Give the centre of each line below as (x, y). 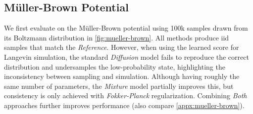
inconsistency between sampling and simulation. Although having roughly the (122, 76)
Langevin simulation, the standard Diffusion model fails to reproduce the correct (126, 57)
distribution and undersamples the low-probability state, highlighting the (115, 66)
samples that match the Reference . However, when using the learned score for (122, 47)
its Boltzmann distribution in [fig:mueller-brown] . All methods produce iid (117, 37)
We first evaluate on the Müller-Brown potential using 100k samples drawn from (126, 28)
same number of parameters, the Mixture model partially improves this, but (119, 86)
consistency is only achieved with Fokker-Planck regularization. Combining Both (126, 95)
